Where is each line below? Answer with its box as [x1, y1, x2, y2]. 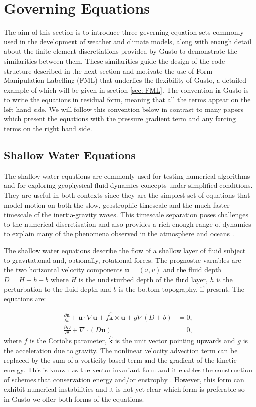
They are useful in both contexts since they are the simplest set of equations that [4, 190, 250, 200]
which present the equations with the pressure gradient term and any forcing [4, 113, 236, 124]
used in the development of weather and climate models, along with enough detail [4, 36, 252, 46]
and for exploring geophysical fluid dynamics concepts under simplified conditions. [4, 180, 253, 190]
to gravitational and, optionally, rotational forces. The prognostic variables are [4, 255, 241, 265]
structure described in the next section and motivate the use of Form [4, 65, 213, 75]
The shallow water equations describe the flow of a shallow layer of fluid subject [4, 245, 246, 256]
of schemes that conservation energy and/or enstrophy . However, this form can [4, 374, 244, 384]
